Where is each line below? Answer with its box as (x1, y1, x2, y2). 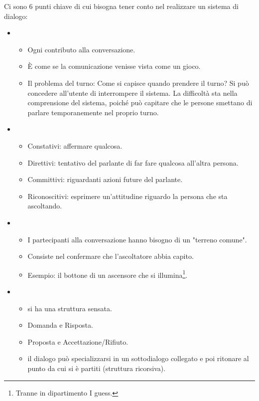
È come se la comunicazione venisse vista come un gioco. (27, 61, 201, 71)
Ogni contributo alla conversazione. (27, 44, 135, 54)
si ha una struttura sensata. (27, 303, 112, 313)
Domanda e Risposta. (27, 320, 93, 330)
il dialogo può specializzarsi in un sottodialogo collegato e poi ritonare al (27, 353, 249, 364)
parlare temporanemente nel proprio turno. (27, 107, 159, 117)
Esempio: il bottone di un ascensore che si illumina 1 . (27, 268, 188, 280)
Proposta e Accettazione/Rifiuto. (27, 336, 129, 347)
